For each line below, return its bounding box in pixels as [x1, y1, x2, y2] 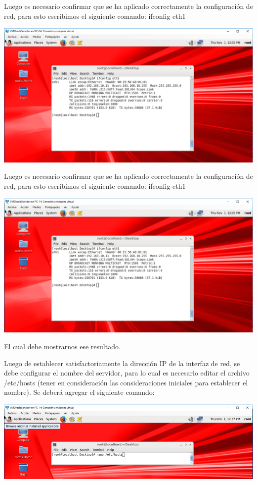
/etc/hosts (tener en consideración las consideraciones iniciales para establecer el [4, 377, 248, 387]
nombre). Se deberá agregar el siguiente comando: [4, 387, 155, 397]
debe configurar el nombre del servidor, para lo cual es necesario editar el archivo [4, 368, 250, 378]
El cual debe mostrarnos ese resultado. [4, 341, 121, 351]
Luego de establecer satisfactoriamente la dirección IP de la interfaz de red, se [4, 358, 240, 368]
